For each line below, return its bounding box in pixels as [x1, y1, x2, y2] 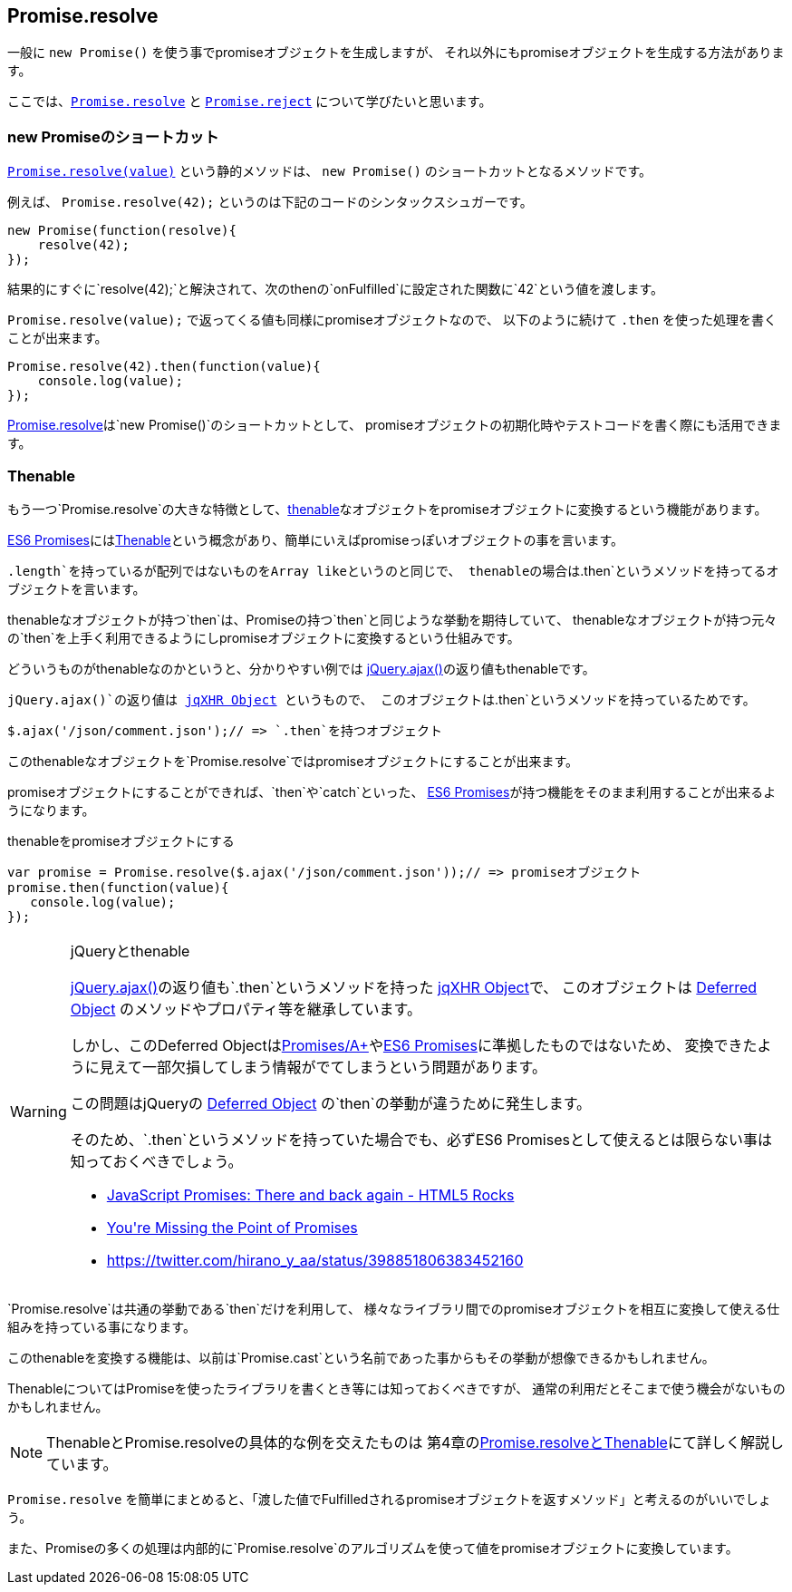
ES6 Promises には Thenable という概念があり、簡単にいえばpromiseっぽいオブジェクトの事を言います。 [7, 531, 623, 548]
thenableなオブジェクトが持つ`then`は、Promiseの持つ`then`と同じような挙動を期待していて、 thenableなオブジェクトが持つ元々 [7, 611, 778, 627]
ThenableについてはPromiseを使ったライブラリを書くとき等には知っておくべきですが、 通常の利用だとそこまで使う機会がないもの [7, 1380, 786, 1396]
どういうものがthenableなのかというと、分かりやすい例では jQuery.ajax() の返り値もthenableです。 [7, 660, 595, 676]
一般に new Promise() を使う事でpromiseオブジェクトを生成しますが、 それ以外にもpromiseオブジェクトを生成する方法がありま [7, 44, 785, 61]
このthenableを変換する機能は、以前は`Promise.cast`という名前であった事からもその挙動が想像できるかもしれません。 [7, 1349, 715, 1365]
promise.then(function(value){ [7, 879, 229, 895]
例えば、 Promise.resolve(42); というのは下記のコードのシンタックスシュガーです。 [7, 194, 533, 210]
